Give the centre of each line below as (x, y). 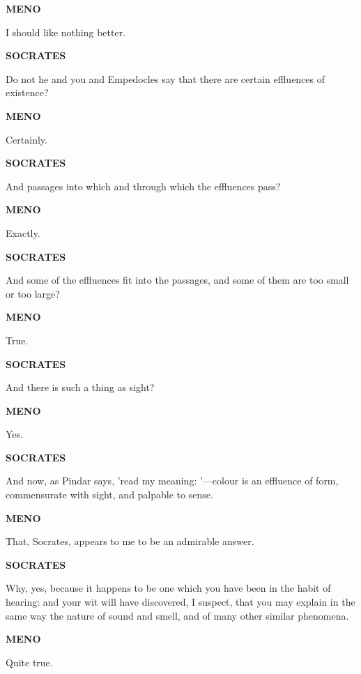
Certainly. (26, 139)
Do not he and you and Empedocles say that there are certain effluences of (166, 78)
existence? (27, 92)
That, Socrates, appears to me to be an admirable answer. (130, 541)
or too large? (33, 293)
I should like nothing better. (66, 32)
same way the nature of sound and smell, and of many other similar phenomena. (177, 615)
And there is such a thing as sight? (80, 387)
